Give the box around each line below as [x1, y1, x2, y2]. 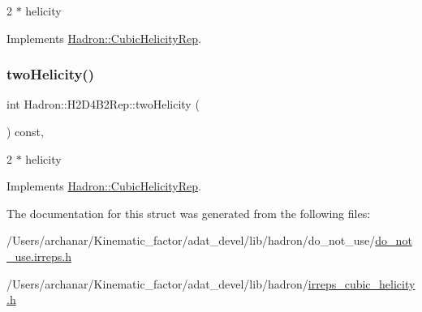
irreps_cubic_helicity [308, 275, 416, 292]
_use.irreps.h [6, 247, 71, 264]
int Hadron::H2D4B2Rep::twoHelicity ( [6, 96, 200, 113]
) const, [6, 123, 44, 139]
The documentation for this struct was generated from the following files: [6, 204, 371, 221]
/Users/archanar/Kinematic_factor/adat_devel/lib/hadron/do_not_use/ [6, 232, 376, 249]
